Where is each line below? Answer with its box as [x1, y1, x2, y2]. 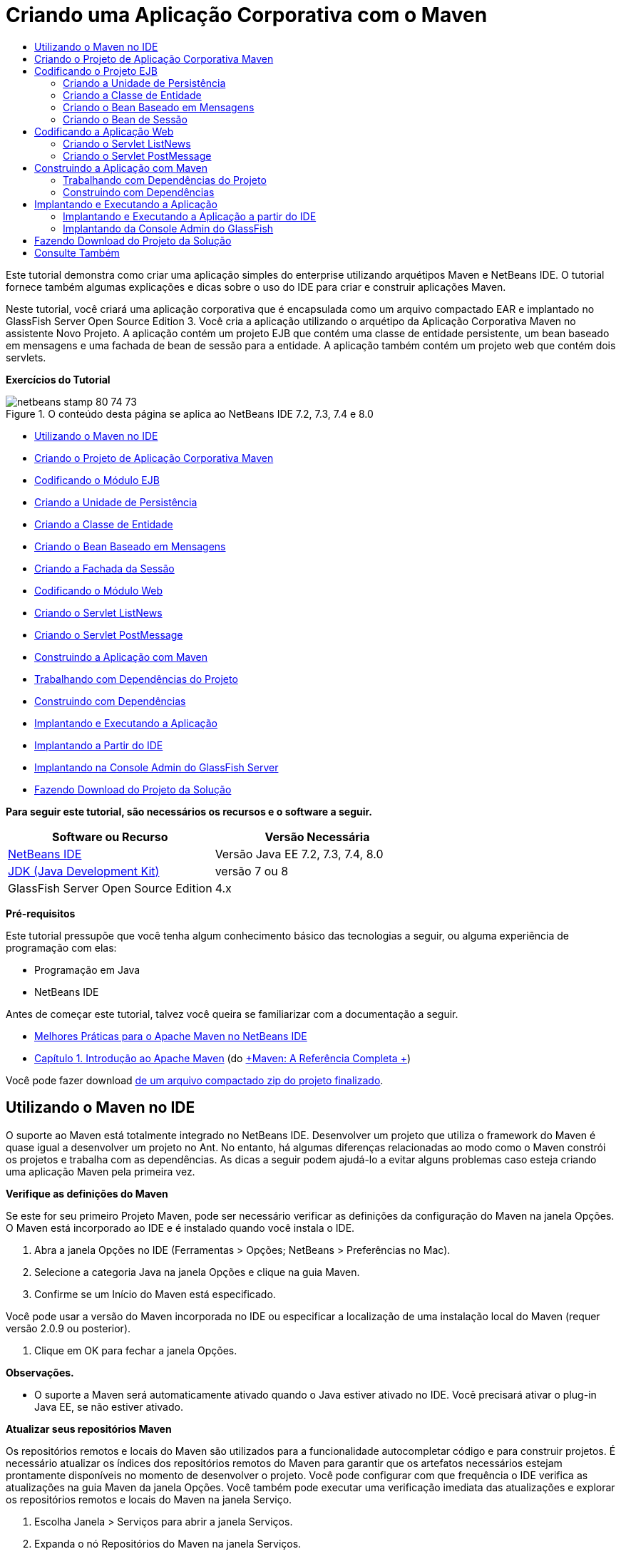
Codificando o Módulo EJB [34, 473, 160, 486]
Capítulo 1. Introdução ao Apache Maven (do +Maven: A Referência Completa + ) [34, 1051, 411, 1064]
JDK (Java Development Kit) [8, 863, 160, 878]
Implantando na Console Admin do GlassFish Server [34, 761, 279, 773]
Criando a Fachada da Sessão [34, 562, 175, 575]
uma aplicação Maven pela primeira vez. [6, 1165, 195, 1178]
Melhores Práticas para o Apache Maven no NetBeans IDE [34, 1029, 307, 1042]
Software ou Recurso [52, 829, 168, 844]
